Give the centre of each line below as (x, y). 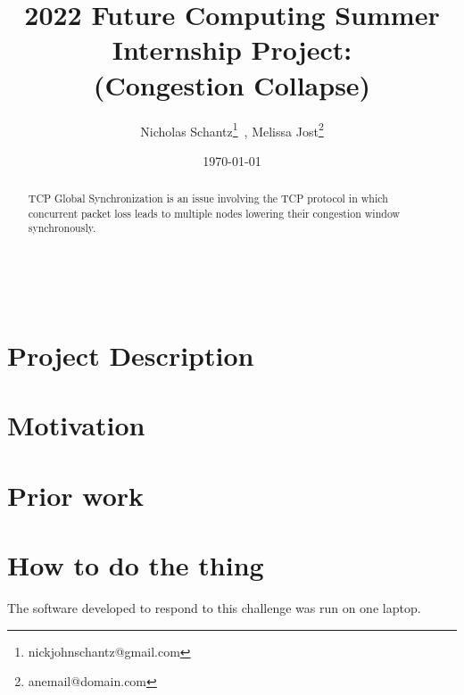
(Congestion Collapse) (232, 84)
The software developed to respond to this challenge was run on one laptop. (214, 607)
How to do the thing (136, 565)
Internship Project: (232, 50)
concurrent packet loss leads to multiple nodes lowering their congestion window (214, 213)
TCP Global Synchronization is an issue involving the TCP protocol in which (208, 199)
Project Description (131, 355)
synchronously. (62, 228)
